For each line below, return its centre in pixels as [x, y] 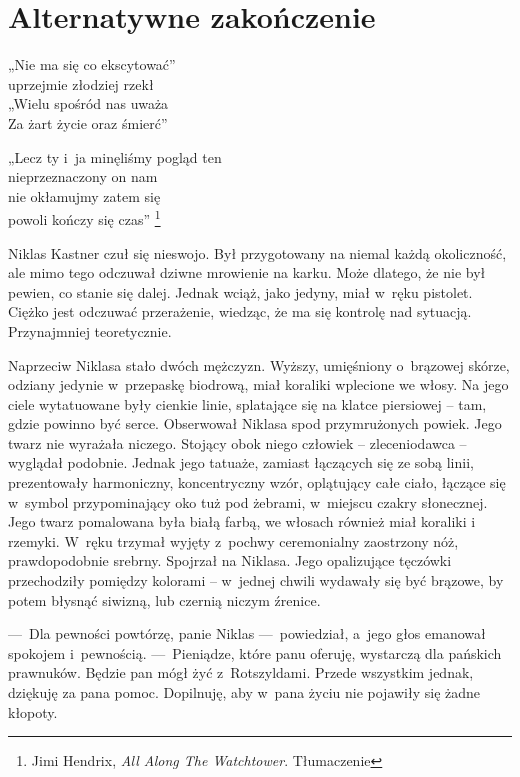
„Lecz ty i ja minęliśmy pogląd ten [115, 156]
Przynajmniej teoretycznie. [90, 330]
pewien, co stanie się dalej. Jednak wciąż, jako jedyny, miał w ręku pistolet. [240, 291]
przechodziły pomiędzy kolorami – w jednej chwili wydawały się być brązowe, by [256, 580]
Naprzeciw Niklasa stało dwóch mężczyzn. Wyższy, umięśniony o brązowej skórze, [259, 364]
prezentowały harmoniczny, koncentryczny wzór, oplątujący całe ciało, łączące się [257, 482]
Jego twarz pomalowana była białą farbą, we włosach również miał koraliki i [242, 521]
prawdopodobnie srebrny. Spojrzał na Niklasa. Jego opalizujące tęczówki [230, 560]
